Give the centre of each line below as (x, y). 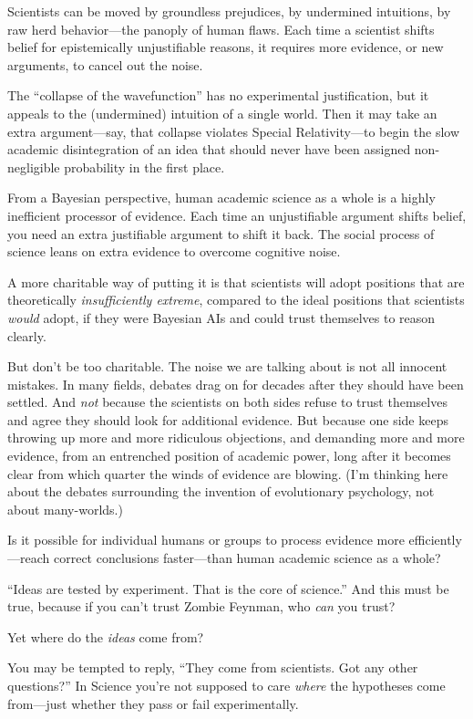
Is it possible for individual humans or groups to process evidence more (206, 540)
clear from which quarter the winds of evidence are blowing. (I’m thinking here (228, 473)
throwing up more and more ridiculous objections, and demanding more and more (236, 438)
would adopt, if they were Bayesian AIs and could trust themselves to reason (221, 317)
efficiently (435, 540)
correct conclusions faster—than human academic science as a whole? (247, 558)
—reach (29, 558)
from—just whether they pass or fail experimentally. (153, 703)
